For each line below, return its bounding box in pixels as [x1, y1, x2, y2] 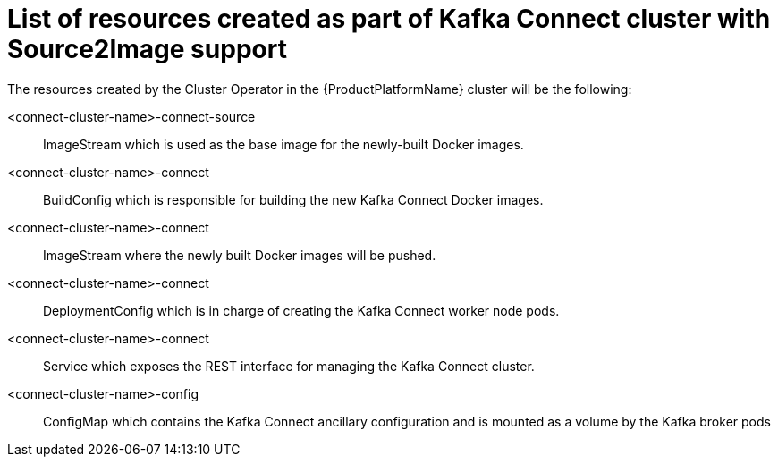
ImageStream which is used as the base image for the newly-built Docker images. [43, 136, 524, 152]
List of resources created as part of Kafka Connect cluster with [7, 4, 771, 34]
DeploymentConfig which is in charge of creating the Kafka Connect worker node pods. [43, 302, 560, 318]
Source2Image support [7, 34, 287, 64]
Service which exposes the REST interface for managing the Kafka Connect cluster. [43, 358, 535, 374]
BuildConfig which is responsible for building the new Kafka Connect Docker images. [43, 191, 544, 207]
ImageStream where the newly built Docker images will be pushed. [43, 247, 436, 263]
